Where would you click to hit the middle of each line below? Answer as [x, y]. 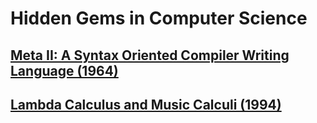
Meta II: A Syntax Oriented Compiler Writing [150, 55]
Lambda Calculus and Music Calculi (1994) [146, 104]
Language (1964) [64, 70]
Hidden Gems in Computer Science [159, 18]
